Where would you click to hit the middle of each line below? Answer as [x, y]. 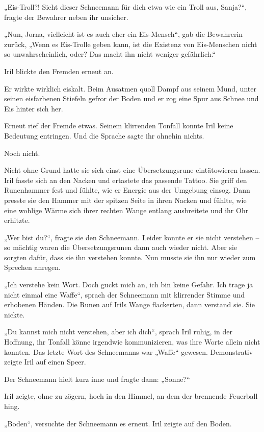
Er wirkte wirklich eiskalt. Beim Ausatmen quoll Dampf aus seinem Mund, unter [130, 88]
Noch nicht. [22, 153]
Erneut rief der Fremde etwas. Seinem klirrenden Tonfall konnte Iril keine [119, 126]
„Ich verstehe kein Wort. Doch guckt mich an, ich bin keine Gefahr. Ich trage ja [129, 285]
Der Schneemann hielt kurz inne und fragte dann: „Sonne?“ [97, 379]
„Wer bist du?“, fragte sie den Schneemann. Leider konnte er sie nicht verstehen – [132, 237]
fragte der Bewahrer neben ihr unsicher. [66, 17]
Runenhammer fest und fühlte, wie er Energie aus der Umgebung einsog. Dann [127, 190]
